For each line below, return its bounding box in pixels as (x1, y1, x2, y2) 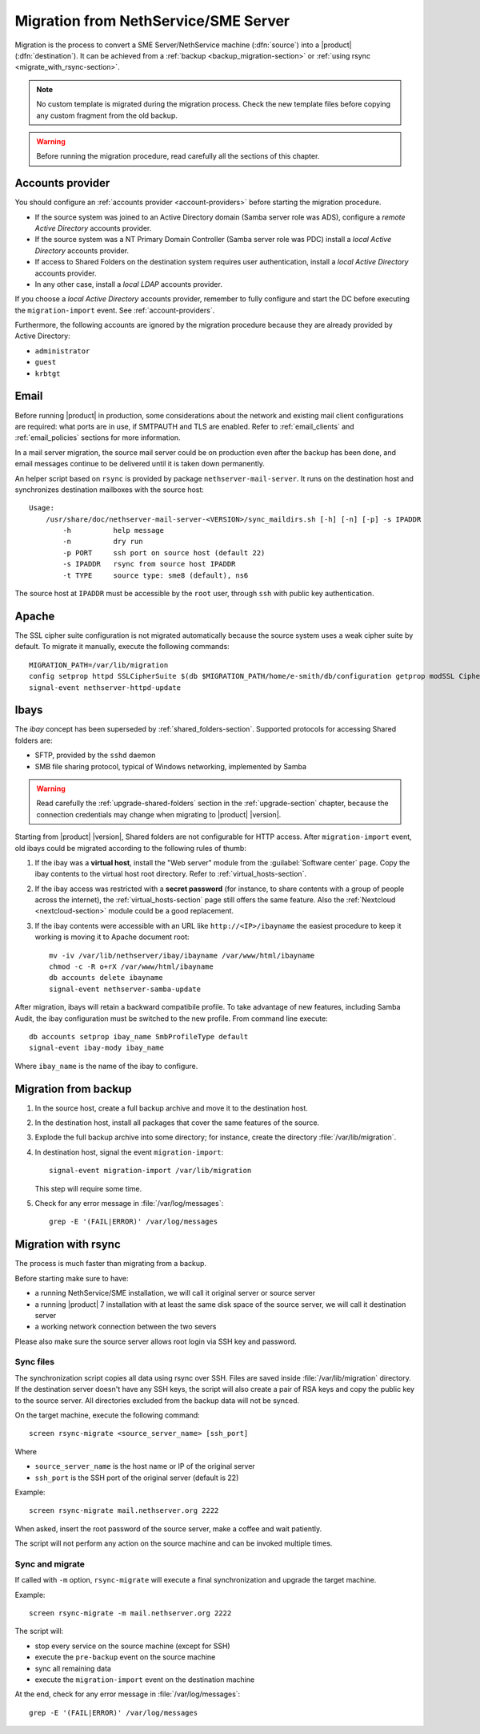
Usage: (29, 503, 55, 513)
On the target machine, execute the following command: (14, 1410, 200, 1420)
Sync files (14, 1357, 55, 1368)
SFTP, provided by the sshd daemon (34, 750, 156, 760)
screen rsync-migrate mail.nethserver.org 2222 (29, 1506, 219, 1515)
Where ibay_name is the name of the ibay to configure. (14, 1061, 198, 1071)
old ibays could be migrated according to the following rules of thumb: (14, 843, 247, 853)
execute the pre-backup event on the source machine (34, 1652, 216, 1662)
